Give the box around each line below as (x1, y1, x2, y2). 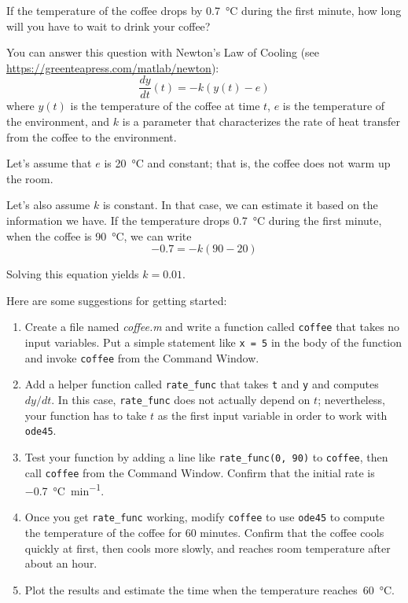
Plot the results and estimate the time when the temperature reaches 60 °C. (24, 581, 395, 597)
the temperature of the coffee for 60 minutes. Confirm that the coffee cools (24, 524, 384, 541)
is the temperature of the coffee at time (70, 97, 260, 114)
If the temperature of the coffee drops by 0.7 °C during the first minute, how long (6, 2, 402, 18)
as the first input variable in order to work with (157, 406, 388, 423)
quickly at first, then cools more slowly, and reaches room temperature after (24, 539, 391, 556)
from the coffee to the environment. (6, 128, 177, 145)
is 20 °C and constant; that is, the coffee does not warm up (104, 155, 391, 171)
